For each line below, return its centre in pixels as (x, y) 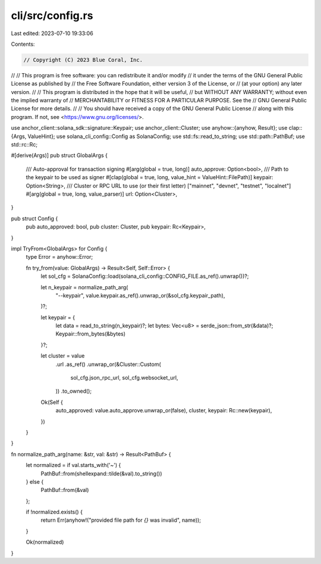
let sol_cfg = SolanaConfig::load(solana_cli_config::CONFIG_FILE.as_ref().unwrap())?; (145, 276)
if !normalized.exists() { (54, 512)
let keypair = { (58, 317)
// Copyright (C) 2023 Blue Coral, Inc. (83, 60)
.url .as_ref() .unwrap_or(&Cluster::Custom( (108, 364)
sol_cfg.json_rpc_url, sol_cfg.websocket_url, (124, 378)
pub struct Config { (34, 218)
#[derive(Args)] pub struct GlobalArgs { (59, 155)
